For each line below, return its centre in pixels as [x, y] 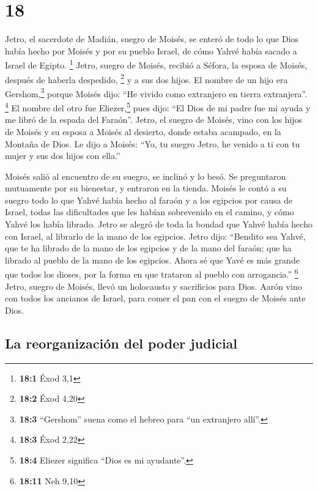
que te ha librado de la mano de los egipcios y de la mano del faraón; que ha [148, 248]
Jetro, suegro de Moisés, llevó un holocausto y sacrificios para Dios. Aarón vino [153, 286]
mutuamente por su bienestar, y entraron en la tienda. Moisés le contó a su [146, 188]
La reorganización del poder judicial [121, 343]
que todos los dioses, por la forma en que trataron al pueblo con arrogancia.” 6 [152, 273]
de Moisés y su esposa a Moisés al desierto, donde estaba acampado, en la [143, 131]
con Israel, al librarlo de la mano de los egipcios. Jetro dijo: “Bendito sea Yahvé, [155, 236]
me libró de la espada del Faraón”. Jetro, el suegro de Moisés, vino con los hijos [153, 120]
